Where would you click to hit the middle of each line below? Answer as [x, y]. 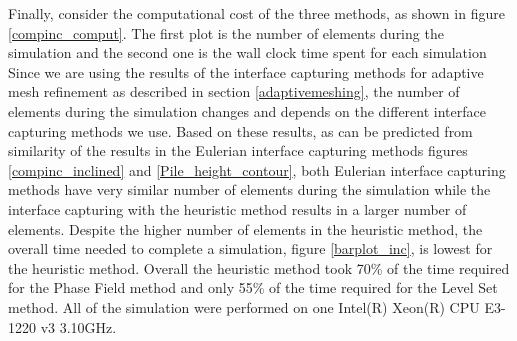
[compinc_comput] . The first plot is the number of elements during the [226, 32]
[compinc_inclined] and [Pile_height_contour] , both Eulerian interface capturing [257, 169]
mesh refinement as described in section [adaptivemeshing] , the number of [234, 91]
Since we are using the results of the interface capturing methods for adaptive [246, 71]
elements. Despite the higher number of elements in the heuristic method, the [245, 228]
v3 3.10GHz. [78, 326]
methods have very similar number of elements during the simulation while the [249, 189]
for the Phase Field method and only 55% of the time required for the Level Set [253, 287]
